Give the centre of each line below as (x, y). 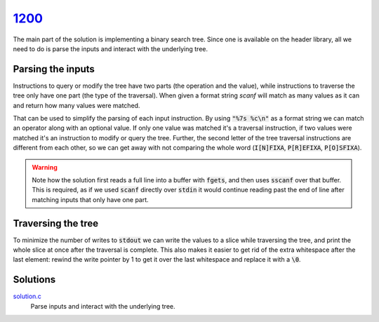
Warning (45, 167)
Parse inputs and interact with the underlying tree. (103, 306)
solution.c (27, 296)
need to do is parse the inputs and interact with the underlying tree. (111, 48)
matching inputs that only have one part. (90, 199)
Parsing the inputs (54, 69)
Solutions (34, 280)
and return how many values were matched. (77, 105)
